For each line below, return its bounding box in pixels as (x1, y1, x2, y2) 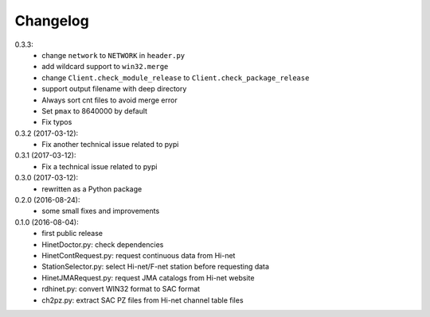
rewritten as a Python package (41, 184, 143, 194)
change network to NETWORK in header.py (41, 50, 186, 60)
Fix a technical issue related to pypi (41, 161, 158, 171)
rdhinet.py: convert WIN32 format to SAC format (41, 284, 201, 294)
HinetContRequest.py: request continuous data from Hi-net (41, 250, 236, 260)
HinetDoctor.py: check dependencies (41, 239, 164, 249)
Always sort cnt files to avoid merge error (41, 95, 178, 105)
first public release (41, 229, 104, 238)
